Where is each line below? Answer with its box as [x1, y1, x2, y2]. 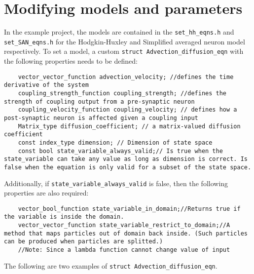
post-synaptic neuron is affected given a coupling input [4, 114, 198, 121]
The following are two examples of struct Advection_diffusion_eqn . [4, 260, 218, 271]
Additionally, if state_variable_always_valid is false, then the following [4, 178, 228, 188]
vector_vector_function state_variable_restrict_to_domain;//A [18, 222, 230, 229]
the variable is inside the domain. [4, 213, 124, 221]
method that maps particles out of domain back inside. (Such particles [4, 230, 248, 237]
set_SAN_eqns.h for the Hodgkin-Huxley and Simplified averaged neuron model [4, 36, 245, 46]
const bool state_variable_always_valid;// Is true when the [18, 147, 223, 155]
